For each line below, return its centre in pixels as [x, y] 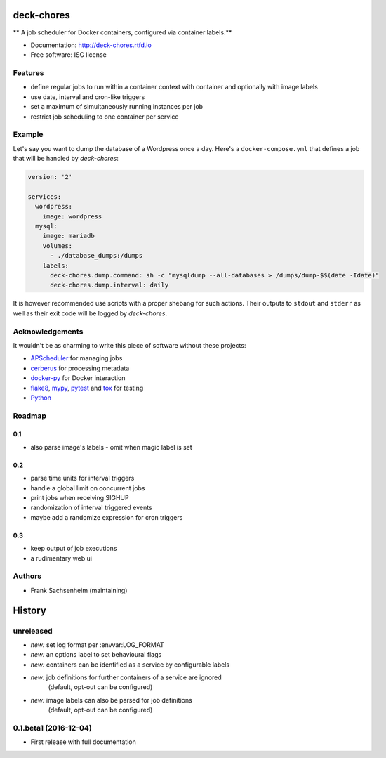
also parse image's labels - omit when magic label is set [111, 447]
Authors [27, 576]
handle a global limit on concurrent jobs [88, 488]
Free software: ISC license [68, 55]
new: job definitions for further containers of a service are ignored [126, 677]
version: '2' [50, 177]
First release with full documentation [83, 742]
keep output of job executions [74, 549]
